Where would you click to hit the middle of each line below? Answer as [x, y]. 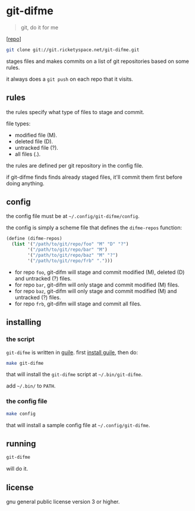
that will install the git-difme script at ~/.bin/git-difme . [74, 374]
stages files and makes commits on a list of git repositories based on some [97, 61]
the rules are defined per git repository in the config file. [75, 165]
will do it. [17, 469]
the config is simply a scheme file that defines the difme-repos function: [94, 228]
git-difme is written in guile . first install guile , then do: [72, 352]
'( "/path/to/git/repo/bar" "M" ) [68, 250]
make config [21, 414]
